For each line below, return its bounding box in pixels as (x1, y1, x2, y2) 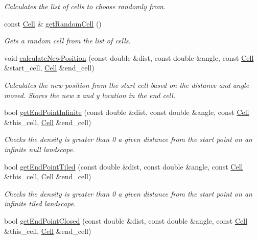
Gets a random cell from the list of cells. (4, 35, 131, 46)
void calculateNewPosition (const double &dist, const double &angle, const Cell (4, 52, 254, 63)
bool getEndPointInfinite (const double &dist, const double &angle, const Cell (4, 107, 249, 117)
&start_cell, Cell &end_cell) (4, 62, 95, 73)
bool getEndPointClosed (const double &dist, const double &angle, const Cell (4, 215, 248, 226)
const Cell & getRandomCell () (4, 18, 102, 29)
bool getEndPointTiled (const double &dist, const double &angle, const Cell (4, 161, 243, 172)
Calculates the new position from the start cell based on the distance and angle (4, 79, 249, 90)
